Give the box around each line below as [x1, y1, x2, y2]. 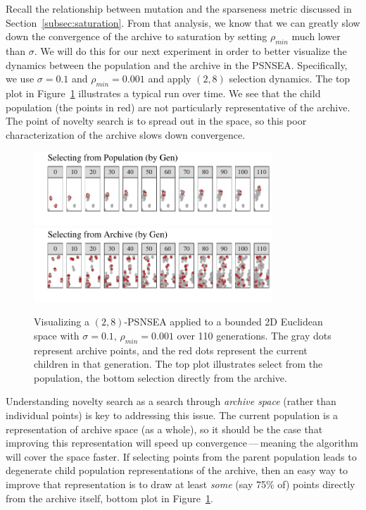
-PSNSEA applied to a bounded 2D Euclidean [124, 314, 323, 329]
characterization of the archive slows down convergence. [6, 127, 246, 142]
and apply [148, 71, 191, 86]
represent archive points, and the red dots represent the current [34, 342, 308, 357]
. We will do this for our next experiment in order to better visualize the [34, 43, 347, 58]
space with [34, 328, 80, 342]
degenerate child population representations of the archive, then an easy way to [6, 463, 348, 478]
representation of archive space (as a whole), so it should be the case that [6, 421, 323, 436]
